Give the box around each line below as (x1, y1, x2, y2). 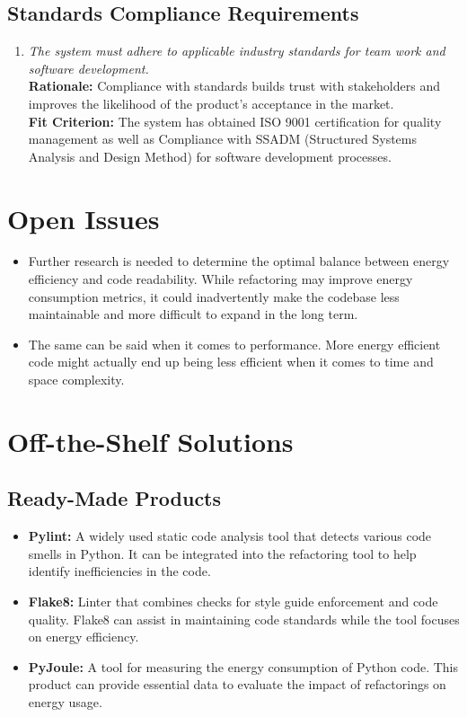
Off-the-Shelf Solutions (7, 422, 294, 459)
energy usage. (28, 692, 102, 711)
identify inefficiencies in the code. (28, 562, 211, 580)
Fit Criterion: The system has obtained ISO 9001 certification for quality (28, 111, 442, 130)
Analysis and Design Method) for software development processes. (28, 146, 392, 165)
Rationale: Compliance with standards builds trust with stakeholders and (28, 76, 440, 95)
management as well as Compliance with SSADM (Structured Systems (28, 129, 418, 148)
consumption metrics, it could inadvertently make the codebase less (28, 287, 400, 305)
